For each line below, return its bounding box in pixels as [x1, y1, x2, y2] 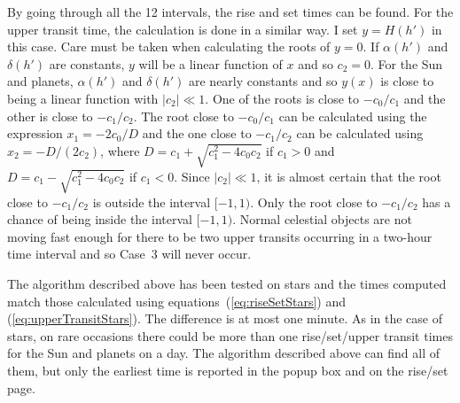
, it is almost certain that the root [256, 167, 441, 185]
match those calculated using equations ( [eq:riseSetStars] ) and [7, 291, 346, 310]
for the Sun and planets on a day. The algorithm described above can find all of [7, 344, 440, 362]
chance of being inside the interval [7, 210, 192, 229]
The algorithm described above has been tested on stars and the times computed [7, 275, 447, 293]
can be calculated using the [278, 106, 427, 125]
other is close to [7, 106, 93, 125]
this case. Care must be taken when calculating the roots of [7, 37, 331, 56]
